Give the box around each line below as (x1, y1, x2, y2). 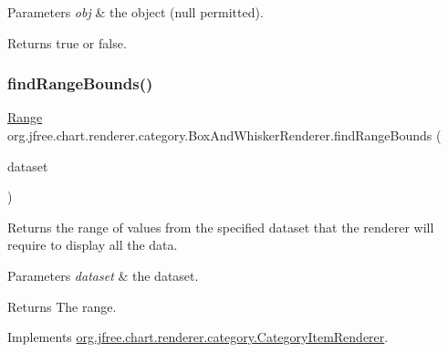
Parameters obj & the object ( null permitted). (7, 3, 264, 21)
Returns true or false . (7, 33, 127, 52)
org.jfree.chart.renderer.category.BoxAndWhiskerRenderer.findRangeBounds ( (7, 126, 442, 144)
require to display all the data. (7, 235, 178, 254)
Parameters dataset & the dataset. (7, 265, 199, 285)
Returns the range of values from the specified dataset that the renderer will (7, 217, 434, 236)
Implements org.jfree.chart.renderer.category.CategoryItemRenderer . (7, 327, 389, 347)
